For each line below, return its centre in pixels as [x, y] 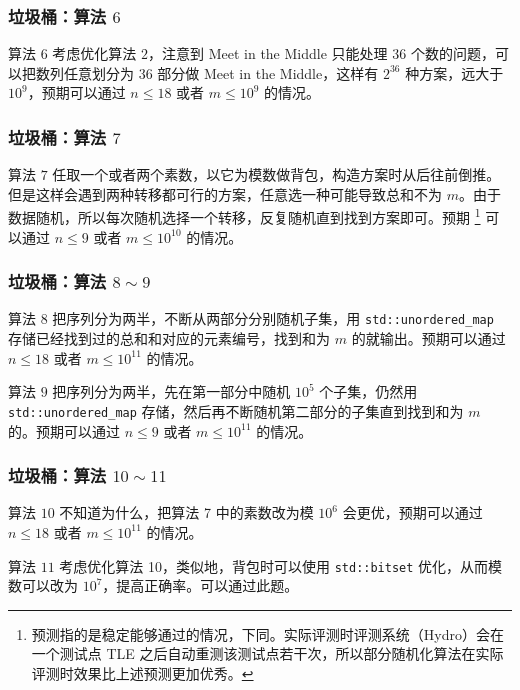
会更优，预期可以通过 [412, 512]
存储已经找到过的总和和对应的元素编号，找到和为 [169, 338]
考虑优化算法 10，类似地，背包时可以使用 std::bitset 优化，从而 [274, 565]
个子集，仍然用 [368, 391]
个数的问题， [452, 53]
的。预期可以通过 [64, 430]
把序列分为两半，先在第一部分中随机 [171, 391]
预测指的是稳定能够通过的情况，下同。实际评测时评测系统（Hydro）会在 [267, 633]
